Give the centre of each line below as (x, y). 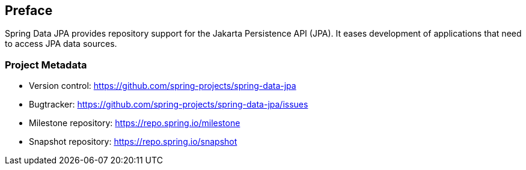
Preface (29, 11)
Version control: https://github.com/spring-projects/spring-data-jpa (163, 86)
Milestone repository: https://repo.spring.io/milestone (135, 123)
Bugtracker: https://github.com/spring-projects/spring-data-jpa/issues (169, 105)
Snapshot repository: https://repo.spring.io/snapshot (133, 142)
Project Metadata (46, 65)
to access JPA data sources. (61, 44)
